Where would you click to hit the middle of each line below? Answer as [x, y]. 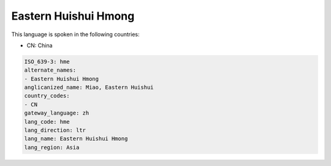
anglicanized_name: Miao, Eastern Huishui [89, 88]
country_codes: [47, 96]
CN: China [40, 45]
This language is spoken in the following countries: [75, 34]
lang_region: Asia [52, 147]
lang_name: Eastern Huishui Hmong [76, 139]
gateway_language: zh [57, 113]
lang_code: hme [47, 122]
